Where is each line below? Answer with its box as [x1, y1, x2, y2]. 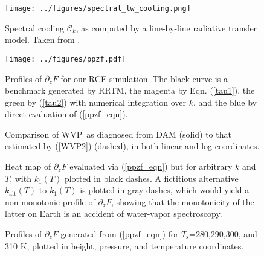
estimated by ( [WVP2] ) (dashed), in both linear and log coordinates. [5, 139, 260, 152]
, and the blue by [193, 95, 257, 108]
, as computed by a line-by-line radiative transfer [76, 21, 257, 34]
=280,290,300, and [189, 228, 257, 240]
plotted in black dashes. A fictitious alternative [64, 171, 239, 184]
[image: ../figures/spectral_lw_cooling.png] [5, 4, 191, 13]
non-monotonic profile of [5, 195, 95, 208]
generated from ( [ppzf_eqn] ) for [60, 228, 179, 240]
